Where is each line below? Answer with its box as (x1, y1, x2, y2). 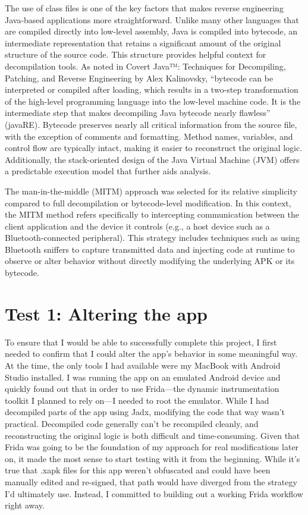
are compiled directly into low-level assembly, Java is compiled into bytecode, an (5, 25, 298, 37)
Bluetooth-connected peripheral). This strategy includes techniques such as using (5, 231, 300, 244)
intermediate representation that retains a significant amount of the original (5, 36, 281, 49)
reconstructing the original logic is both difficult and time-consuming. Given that (5, 429, 300, 441)
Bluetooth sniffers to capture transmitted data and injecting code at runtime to (5, 243, 295, 255)
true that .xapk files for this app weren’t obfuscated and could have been (5, 464, 271, 476)
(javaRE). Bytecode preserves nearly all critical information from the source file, (5, 118, 297, 130)
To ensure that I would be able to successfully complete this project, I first (5, 335, 277, 348)
